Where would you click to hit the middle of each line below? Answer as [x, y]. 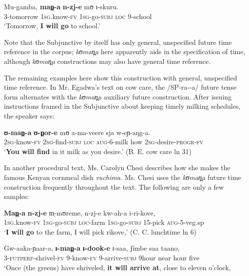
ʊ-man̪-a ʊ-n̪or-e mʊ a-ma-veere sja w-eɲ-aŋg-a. [77, 132]
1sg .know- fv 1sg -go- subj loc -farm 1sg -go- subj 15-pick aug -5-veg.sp [104, 222]
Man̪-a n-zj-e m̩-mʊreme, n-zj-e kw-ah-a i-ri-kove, [80, 212]
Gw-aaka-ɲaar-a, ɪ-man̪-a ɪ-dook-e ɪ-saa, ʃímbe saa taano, [92, 248]
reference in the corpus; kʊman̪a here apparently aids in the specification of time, [125, 51]
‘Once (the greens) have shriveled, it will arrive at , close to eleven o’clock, [117, 267]
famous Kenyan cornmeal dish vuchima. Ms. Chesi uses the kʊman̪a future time [123, 177]
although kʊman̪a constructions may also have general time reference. [107, 61]
